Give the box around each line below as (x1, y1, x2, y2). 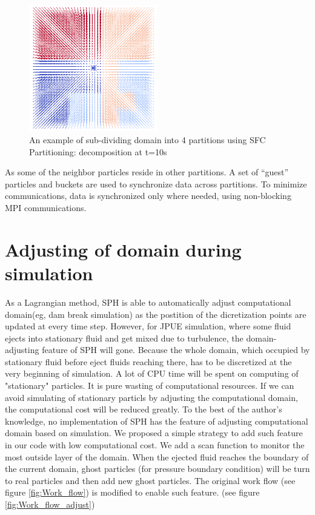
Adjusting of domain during (5, 237, 242, 261)
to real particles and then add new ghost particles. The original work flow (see (5, 474, 296, 486)
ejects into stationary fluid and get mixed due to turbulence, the (5, 331, 244, 344)
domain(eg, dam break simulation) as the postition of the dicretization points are (5, 308, 307, 320)
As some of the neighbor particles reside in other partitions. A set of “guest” (5, 166, 289, 178)
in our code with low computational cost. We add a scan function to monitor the (5, 439, 305, 451)
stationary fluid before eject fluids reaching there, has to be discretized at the (5, 355, 292, 368)
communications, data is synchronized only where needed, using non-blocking (5, 189, 291, 202)
